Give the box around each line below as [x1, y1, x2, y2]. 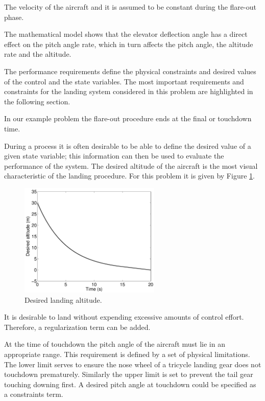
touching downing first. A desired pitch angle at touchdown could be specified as [4, 378, 256, 389]
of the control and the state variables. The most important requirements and [4, 76, 244, 86]
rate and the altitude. [4, 49, 71, 59]
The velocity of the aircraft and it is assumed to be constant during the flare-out [4, 2, 256, 12]
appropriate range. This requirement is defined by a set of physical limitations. [4, 349, 250, 360]
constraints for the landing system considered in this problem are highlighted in [4, 86, 253, 97]
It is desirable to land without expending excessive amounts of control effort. [4, 311, 244, 322]
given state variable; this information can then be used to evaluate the [4, 150, 224, 161]
